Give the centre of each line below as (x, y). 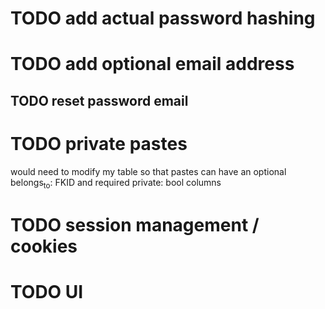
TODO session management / (135, 224)
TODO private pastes (99, 143)
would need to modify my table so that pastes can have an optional (148, 171)
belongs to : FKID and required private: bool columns (116, 183)
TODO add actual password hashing (163, 18)
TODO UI (47, 291)
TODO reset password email (99, 100)
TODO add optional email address (152, 64)
